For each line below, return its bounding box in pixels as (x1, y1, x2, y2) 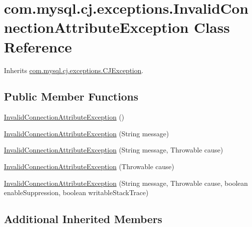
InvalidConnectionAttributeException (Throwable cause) (4, 161, 175, 172)
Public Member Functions (4, 89, 138, 104)
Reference (4, 36, 72, 56)
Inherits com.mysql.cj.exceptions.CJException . (4, 65, 144, 75)
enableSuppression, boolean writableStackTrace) (4, 187, 149, 198)
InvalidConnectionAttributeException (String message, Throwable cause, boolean (4, 177, 248, 188)
